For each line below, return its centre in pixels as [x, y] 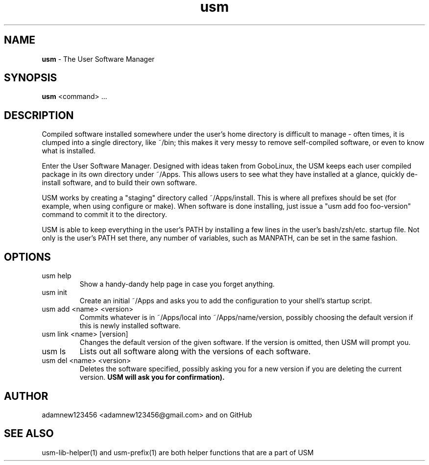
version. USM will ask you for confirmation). [152, 377]
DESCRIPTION [39, 115]
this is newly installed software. [130, 326]
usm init [54, 293]
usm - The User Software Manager [98, 59]
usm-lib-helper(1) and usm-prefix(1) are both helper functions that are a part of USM [178, 452]
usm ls [54, 352]
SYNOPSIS [31, 78]
